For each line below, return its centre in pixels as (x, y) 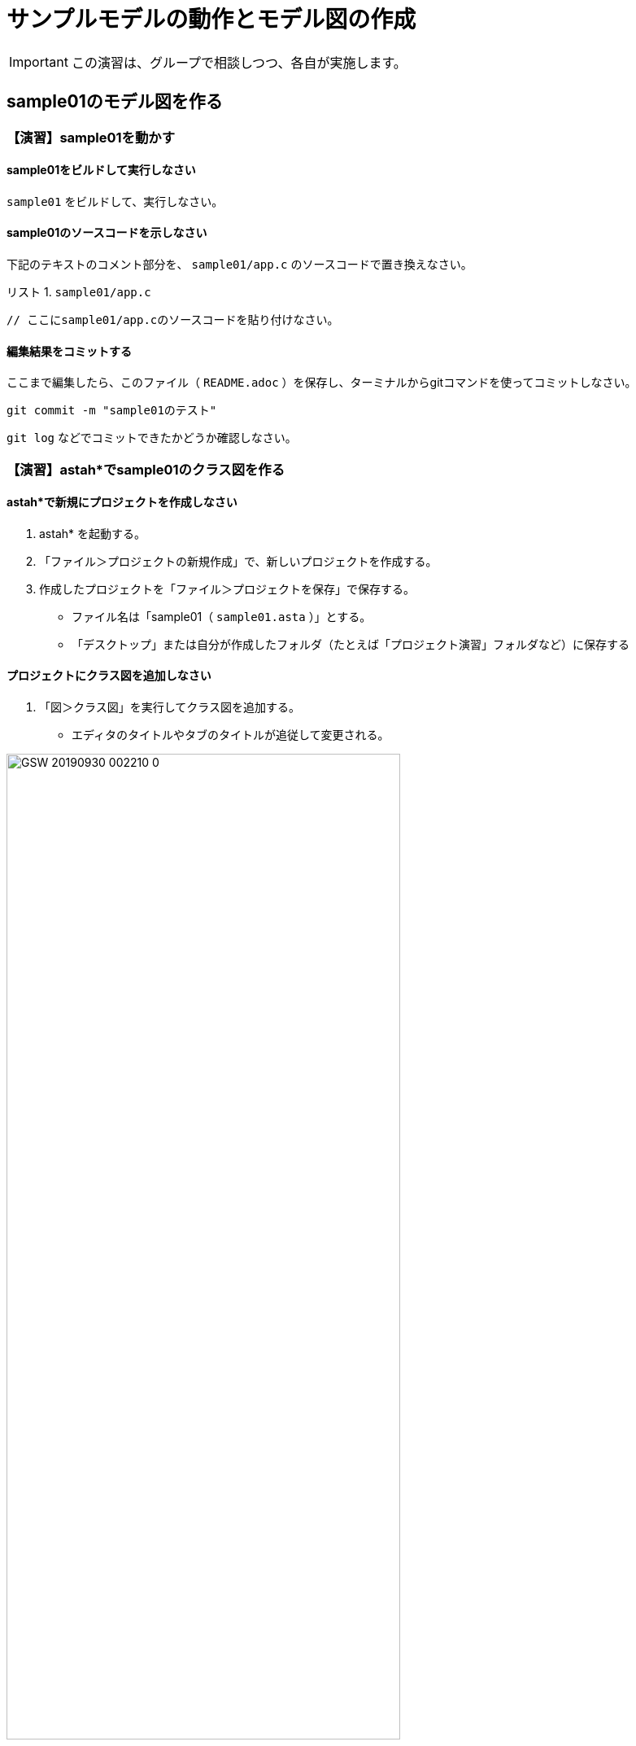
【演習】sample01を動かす (91, 137)
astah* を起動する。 (92, 533)
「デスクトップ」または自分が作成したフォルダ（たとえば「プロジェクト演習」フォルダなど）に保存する (351, 644)
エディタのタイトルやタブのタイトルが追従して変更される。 (231, 735)
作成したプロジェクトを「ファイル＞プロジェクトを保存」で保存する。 (227, 589)
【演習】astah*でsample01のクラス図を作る (146, 469)
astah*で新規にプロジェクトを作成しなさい (122, 502)
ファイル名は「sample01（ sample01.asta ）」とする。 (222, 616)
